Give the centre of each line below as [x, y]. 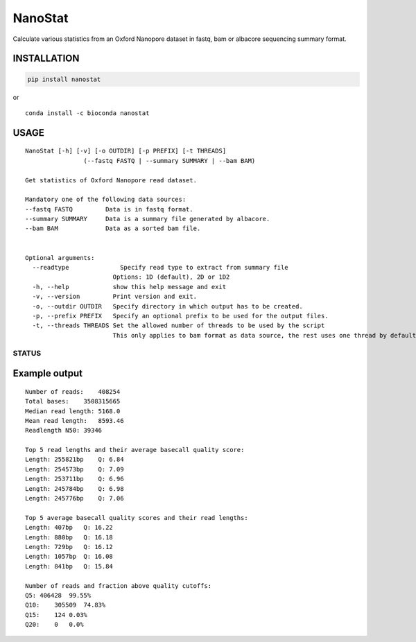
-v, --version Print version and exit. [115, 297]
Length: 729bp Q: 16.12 [69, 547]
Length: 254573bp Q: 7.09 [75, 469]
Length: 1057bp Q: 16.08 [69, 557]
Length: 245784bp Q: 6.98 [75, 488]
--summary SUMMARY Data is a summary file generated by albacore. [148, 219]
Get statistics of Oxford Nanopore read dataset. [111, 180]
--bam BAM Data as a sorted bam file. [113, 228]
